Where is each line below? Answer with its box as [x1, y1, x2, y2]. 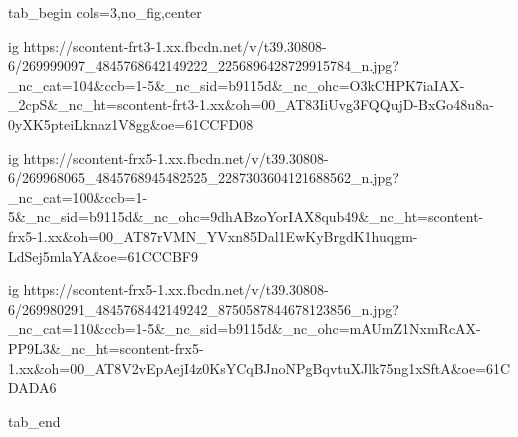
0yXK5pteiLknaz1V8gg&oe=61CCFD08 [8, 113, 254, 134]
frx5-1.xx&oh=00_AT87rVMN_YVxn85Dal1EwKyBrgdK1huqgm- [8, 225, 418, 246]
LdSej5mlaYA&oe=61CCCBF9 [8, 245, 198, 266]
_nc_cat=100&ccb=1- [8, 186, 148, 207]
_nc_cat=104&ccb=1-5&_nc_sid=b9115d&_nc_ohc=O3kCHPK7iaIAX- [8, 74, 465, 95]
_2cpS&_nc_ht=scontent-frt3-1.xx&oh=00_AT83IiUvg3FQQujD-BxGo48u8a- [8, 94, 494, 115]
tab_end [8, 410, 61, 431]
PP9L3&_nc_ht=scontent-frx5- [8, 337, 204, 358]
